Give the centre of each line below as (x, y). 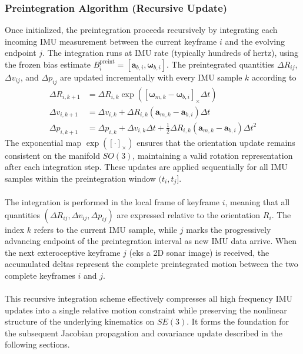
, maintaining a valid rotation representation (213, 155)
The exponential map (43, 142)
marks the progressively (229, 229)
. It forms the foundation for (238, 321)
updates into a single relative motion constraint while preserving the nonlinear (146, 310)
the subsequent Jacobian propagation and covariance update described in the (144, 333)
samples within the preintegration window (80, 178)
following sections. (37, 344)
